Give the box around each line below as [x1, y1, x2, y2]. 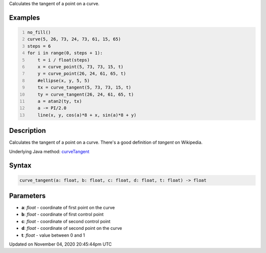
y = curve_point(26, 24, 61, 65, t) [37, 71, 127, 76]
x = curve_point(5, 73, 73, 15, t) [37, 64, 124, 69]
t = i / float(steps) [37, 57, 90, 63]
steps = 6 [27, 43, 51, 49]
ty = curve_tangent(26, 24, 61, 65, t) [37, 92, 134, 97]
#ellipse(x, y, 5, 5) [37, 78, 90, 83]
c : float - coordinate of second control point [21, 218, 111, 224]
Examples [9, 13, 40, 22]
